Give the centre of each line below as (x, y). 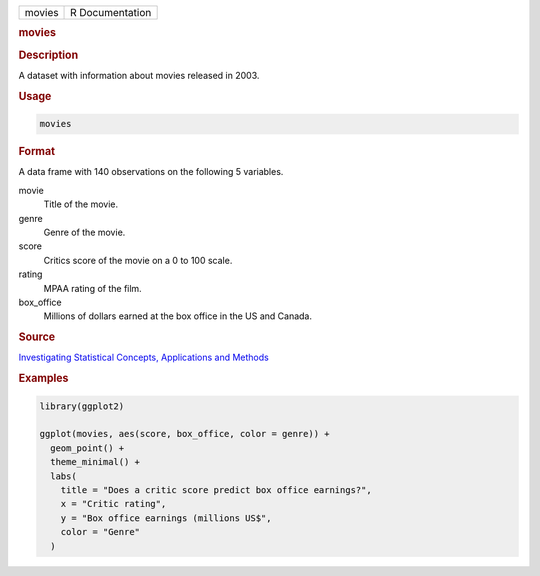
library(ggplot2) (82, 406)
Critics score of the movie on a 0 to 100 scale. (138, 260)
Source (37, 337)
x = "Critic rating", (113, 504)
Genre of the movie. (84, 232)
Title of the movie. (81, 204)
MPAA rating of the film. (92, 288)
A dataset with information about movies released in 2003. (139, 75)
